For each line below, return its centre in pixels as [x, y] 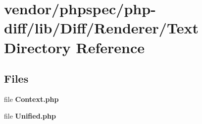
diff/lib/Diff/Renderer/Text [101, 28]
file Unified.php [30, 115]
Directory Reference [75, 47]
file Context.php [31, 99]
